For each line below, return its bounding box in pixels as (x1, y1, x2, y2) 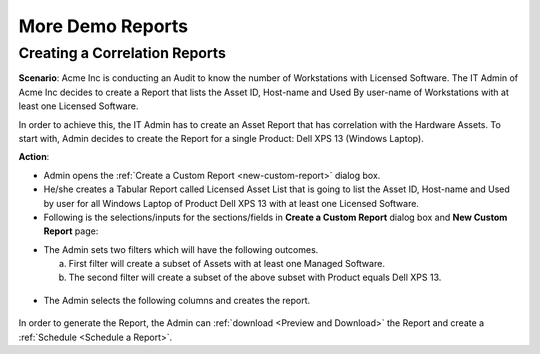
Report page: (43, 225, 99, 237)
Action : (18, 151, 50, 163)
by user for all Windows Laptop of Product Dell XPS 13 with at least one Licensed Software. (43, 197, 420, 209)
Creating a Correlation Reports (18, 44, 227, 62)
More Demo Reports (18, 15, 189, 37)
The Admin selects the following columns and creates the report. (43, 294, 310, 306)
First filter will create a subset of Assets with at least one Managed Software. (68, 258, 385, 270)
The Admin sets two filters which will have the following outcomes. (43, 243, 319, 255)
